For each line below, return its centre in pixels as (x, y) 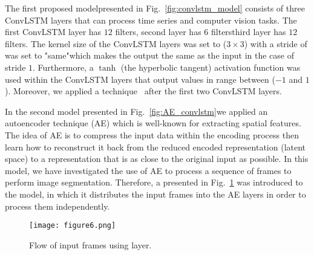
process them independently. (57, 206)
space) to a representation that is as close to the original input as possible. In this (157, 159)
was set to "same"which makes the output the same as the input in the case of (149, 55)
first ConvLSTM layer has (53, 32)
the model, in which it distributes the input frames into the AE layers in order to (155, 194)
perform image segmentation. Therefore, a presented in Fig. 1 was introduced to (154, 182)
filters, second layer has (158, 32)
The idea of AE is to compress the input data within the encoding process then (152, 134)
